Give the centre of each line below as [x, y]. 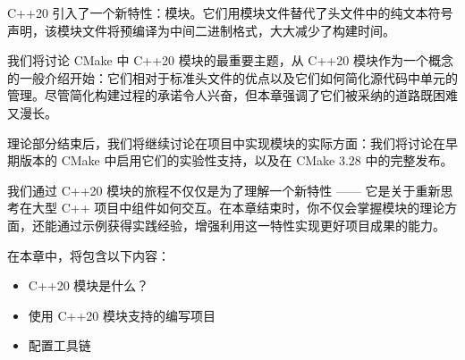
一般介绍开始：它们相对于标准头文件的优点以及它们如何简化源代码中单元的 [238, 77]
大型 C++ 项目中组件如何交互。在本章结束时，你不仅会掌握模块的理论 [238, 208]
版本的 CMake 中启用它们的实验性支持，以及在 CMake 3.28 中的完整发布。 [236, 160]
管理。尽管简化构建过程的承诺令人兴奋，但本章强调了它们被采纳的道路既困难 [232, 95]
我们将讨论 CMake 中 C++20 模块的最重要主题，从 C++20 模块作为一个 [218, 60]
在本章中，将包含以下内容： [89, 255]
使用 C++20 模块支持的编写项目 [122, 315]
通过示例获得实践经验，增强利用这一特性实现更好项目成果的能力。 [251, 225]
